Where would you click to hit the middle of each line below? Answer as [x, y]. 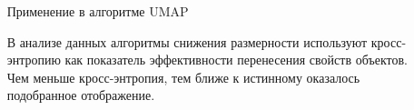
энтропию [34, 60]
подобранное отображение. [81, 95]
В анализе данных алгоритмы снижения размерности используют [187, 41]
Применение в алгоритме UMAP [98, 11]
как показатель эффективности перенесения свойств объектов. [236, 60]
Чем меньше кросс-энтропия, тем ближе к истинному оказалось [183, 77]
